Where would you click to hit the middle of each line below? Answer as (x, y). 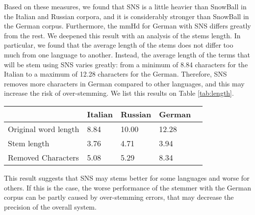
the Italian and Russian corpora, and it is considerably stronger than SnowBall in (127, 16)
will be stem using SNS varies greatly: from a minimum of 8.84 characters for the (126, 64)
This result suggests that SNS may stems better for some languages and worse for (127, 177)
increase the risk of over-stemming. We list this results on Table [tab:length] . (119, 93)
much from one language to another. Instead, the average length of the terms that (127, 54)
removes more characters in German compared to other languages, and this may (124, 83)
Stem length (29, 143)
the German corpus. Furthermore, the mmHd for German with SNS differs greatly (127, 26)
